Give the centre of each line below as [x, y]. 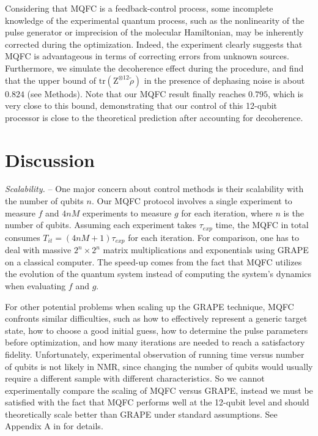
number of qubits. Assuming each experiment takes [101, 225]
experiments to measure [127, 212]
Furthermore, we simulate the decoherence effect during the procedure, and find [154, 68]
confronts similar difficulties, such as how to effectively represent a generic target [156, 318]
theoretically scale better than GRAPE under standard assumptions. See [141, 414]
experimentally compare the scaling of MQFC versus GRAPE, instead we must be [159, 390]
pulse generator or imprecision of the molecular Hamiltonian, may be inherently [154, 32]
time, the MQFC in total [262, 225]
